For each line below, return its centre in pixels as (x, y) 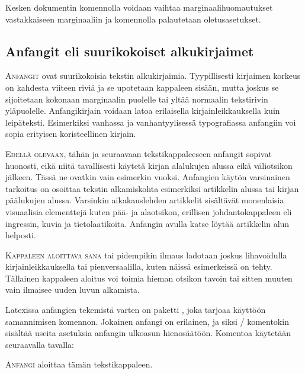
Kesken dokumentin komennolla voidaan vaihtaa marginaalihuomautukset (139, 7)
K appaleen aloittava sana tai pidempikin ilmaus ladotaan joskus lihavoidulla (146, 255)
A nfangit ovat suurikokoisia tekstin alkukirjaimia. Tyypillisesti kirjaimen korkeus (153, 76)
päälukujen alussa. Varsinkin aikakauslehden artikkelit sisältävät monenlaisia (145, 200)
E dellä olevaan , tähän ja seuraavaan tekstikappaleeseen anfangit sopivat (139, 153)
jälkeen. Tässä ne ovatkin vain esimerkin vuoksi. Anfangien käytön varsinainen (148, 177)
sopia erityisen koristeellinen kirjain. (71, 134)
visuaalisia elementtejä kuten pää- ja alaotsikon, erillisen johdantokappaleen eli (149, 211)
